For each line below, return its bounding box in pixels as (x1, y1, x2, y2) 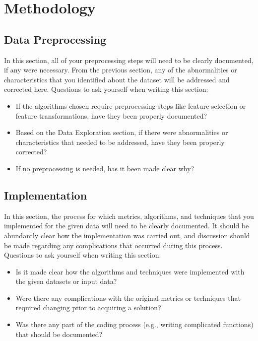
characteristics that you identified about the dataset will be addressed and (4, 74, 230, 84)
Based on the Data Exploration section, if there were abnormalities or (15, 127, 228, 137)
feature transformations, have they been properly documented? (15, 110, 207, 121)
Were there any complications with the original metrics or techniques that (15, 292, 241, 303)
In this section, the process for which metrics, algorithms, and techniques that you (4, 210, 254, 221)
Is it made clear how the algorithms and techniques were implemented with (15, 266, 245, 276)
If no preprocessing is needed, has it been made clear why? (15, 163, 194, 173)
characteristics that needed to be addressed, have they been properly (15, 136, 225, 147)
